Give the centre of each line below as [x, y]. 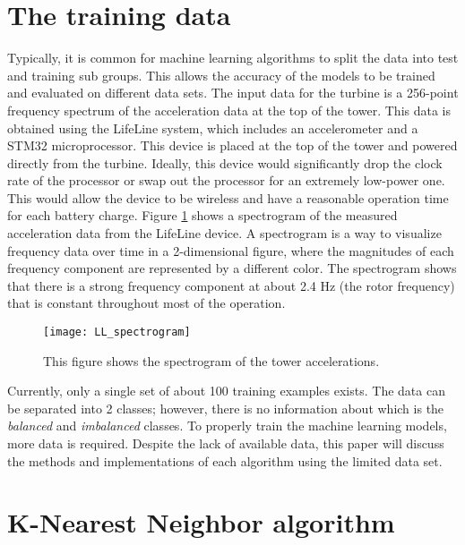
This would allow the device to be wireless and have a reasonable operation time [228, 197]
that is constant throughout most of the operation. [146, 303]
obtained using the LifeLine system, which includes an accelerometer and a [213, 128]
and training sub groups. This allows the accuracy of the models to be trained [221, 75]
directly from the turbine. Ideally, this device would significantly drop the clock [225, 162]
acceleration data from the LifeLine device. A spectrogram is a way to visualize [224, 233]
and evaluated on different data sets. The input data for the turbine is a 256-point [233, 93]
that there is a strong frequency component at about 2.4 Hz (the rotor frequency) [231, 285]
